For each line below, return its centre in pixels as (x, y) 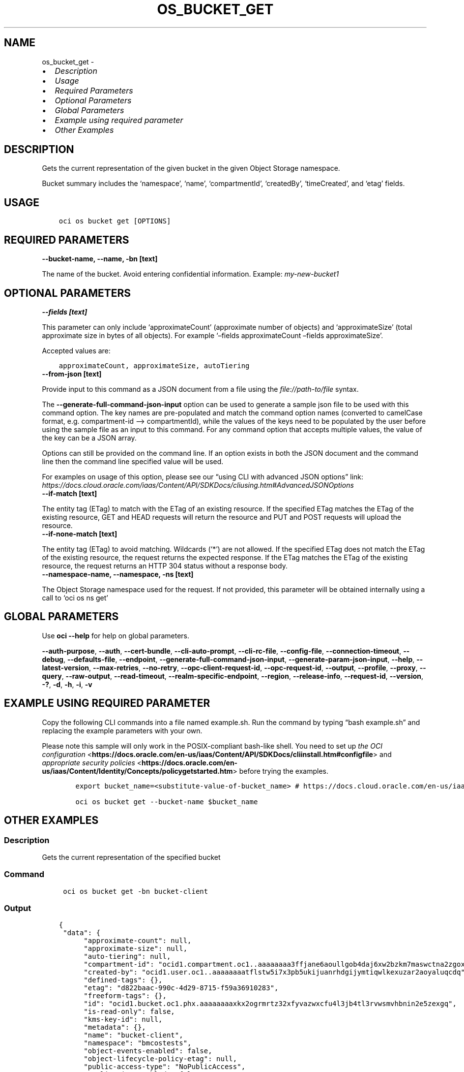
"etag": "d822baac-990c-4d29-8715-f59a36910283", (181, 988)
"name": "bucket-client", (133, 1035)
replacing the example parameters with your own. (122, 730)
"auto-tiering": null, (127, 957)
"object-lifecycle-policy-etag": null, (160, 1059)
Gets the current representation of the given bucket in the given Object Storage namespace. (191, 168)
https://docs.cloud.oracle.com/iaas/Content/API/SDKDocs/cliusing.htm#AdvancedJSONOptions (198, 485)
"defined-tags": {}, (123, 980)
